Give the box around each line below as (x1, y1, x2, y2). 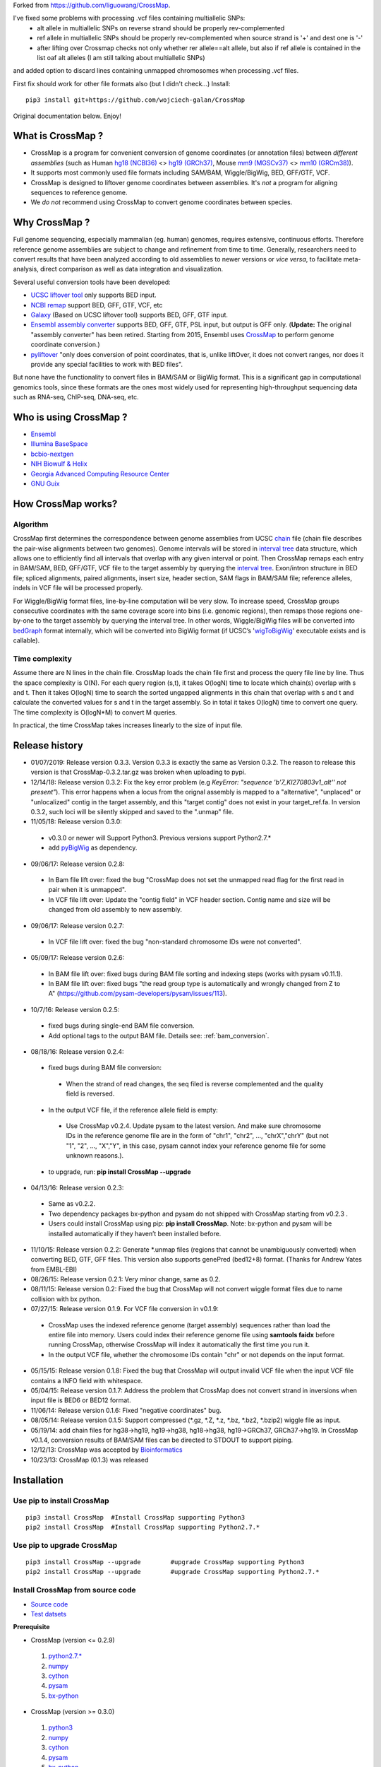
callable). (13, 636, 40, 645)
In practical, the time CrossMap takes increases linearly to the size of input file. (13, 721, 243, 729)
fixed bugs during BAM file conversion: (48, 1064, 162, 1072)
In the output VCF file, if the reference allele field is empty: (48, 1105, 218, 1114)
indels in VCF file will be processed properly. (13, 584, 143, 592)
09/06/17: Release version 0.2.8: (30, 859, 125, 868)
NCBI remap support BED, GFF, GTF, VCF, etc (30, 300, 163, 309)
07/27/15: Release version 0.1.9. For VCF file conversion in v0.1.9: (30, 1305, 219, 1313)
